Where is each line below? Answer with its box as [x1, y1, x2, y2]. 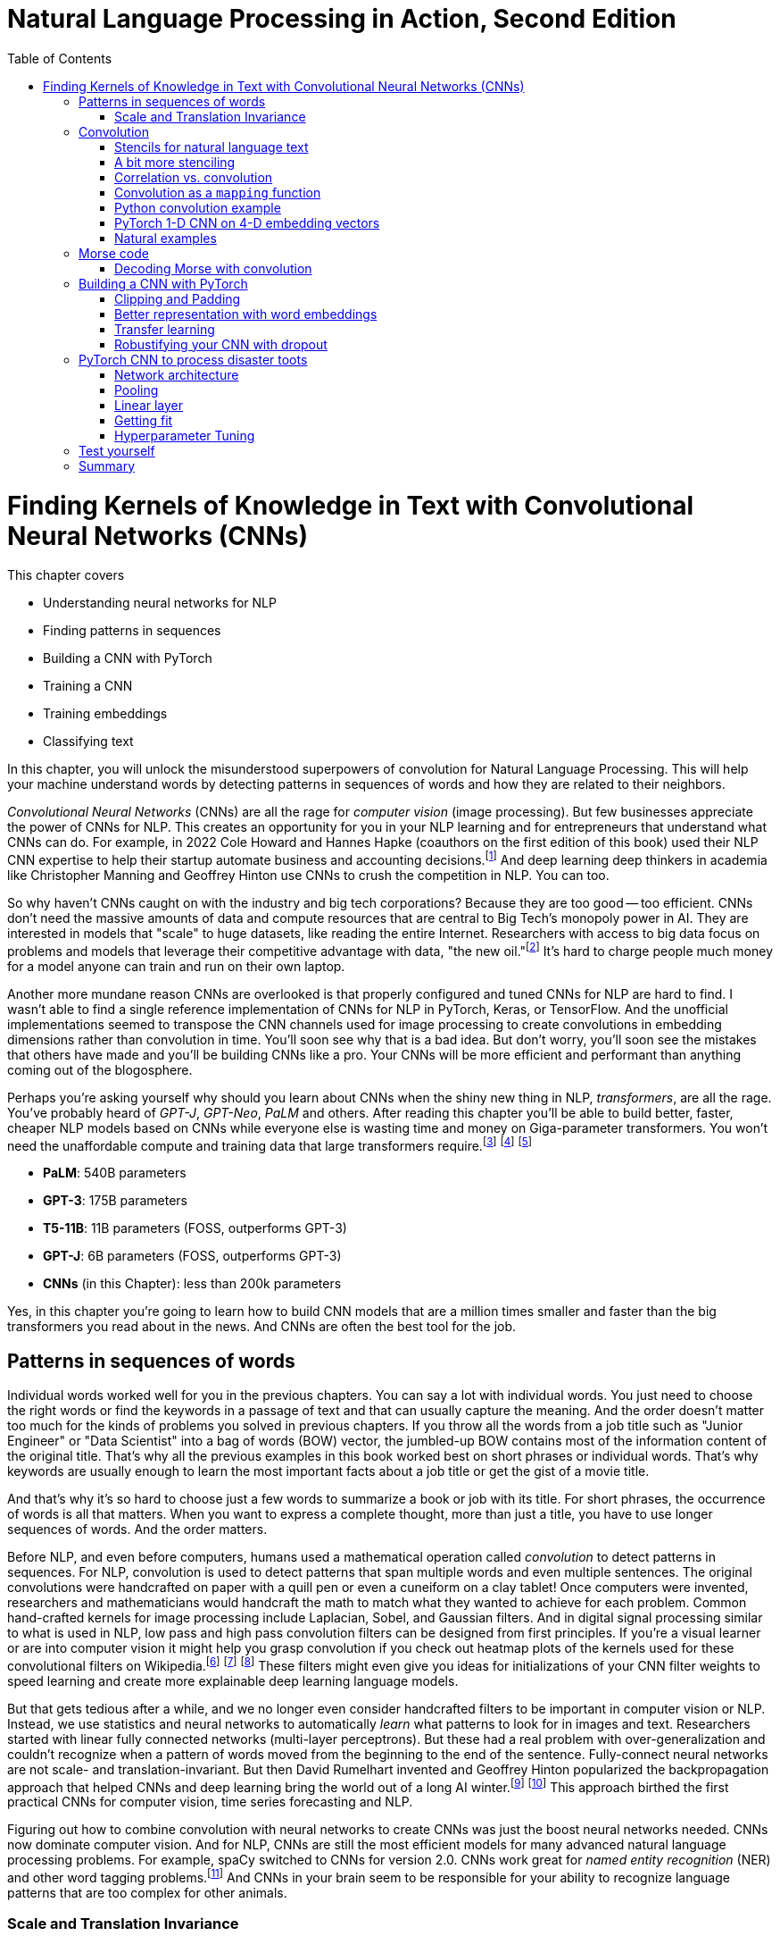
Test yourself [79, 442, 155, 458]
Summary [79, 457, 136, 474]
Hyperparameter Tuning [114, 427, 255, 443]
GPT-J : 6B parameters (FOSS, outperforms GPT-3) [43, 1248, 342, 1264]
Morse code [79, 245, 149, 261]
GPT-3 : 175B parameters [43, 1193, 187, 1209]
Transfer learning [114, 321, 215, 337]
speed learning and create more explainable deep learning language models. [7, 1672, 459, 1689]
